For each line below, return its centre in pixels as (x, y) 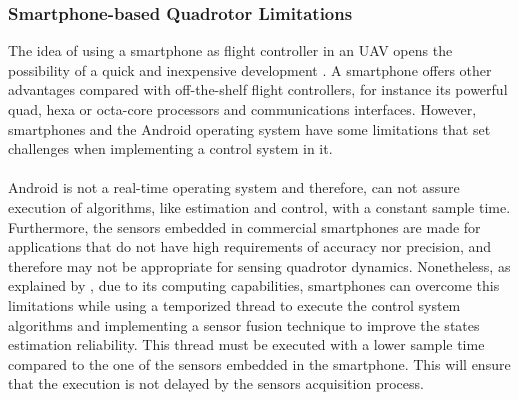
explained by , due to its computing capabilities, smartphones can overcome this (254, 285)
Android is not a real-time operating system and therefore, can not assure (234, 187)
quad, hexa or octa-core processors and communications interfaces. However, (242, 109)
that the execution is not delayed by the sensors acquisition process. (216, 383)
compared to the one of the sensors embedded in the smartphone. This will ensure (259, 363)
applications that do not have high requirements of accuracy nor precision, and (250, 246)
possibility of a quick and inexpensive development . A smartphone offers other (250, 69)
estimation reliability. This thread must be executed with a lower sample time (246, 344)
